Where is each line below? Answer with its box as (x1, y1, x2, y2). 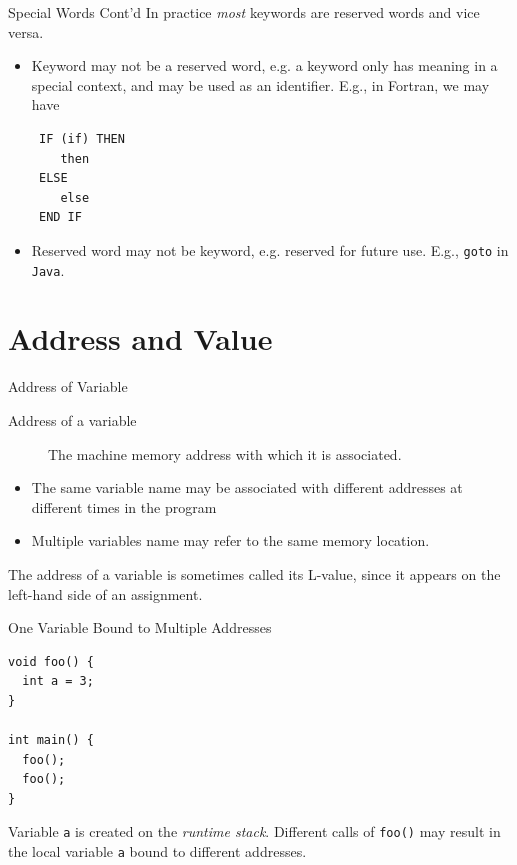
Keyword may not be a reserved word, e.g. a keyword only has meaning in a (31, 55, 498, 76)
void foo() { (8, 654, 94, 669)
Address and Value (8, 318, 273, 359)
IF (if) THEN (38, 131, 125, 146)
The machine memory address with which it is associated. (48, 443, 402, 464)
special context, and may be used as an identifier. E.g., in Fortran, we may (31, 74, 490, 95)
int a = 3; (22, 674, 94, 689)
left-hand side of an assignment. (8, 583, 203, 604)
